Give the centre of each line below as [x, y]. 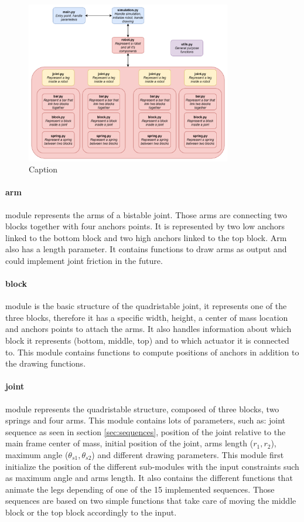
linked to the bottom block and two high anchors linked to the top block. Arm [146, 237]
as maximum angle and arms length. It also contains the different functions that [149, 478]
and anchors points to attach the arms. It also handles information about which [148, 329]
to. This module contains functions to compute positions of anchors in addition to [152, 352]
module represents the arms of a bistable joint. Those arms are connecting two [146, 214]
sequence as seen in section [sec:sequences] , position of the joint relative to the [146, 431]
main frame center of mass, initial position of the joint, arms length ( [129, 443]
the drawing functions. [46, 363]
